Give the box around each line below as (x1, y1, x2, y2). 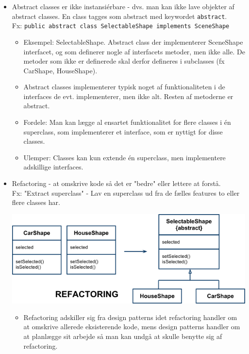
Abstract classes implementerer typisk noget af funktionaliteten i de (23, 82, 225, 92)
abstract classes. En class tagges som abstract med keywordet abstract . (12, 11, 227, 21)
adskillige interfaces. (23, 162, 83, 172)
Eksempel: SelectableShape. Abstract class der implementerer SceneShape (23, 36, 243, 47)
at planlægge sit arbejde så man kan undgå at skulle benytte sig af (23, 331, 222, 341)
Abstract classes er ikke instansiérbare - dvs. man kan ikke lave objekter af (12, 1, 234, 11)
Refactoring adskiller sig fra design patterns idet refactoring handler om (23, 312, 237, 322)
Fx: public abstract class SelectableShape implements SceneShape (12, 20, 230, 31)
